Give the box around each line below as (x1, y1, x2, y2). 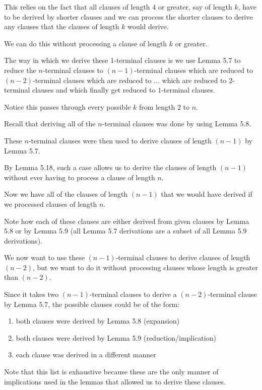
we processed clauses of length (4, 198, 97, 209)
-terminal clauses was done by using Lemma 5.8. (102, 118, 251, 129)
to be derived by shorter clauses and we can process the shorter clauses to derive (4, 11, 253, 22)
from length (139, 101, 175, 112)
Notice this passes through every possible (4, 101, 131, 112)
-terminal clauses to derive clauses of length (115, 252, 250, 263)
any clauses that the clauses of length (4, 21, 119, 32)
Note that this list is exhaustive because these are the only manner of (4, 366, 219, 377)
